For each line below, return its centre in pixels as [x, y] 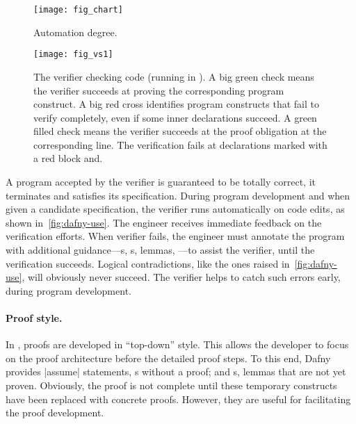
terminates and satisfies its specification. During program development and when [178, 195]
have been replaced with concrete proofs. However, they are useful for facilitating [178, 399]
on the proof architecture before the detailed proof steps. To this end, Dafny [168, 358]
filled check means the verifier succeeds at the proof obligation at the [180, 131]
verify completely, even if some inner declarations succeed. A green [175, 117]
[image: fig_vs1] [73, 55]
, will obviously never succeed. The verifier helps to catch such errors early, [181, 277]
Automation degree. [75, 32]
